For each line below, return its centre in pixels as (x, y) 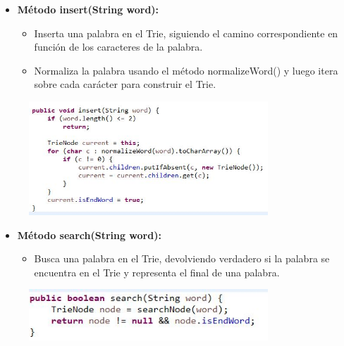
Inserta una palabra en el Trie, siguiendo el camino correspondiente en (186, 33)
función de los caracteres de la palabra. (118, 47)
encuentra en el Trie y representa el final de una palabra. (157, 272)
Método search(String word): (89, 235)
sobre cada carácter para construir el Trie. (125, 84)
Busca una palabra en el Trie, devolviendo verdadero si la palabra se (182, 258)
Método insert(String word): (88, 9)
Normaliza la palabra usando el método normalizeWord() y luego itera (186, 70)
